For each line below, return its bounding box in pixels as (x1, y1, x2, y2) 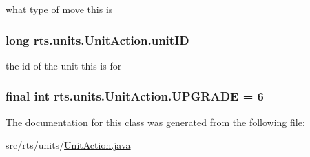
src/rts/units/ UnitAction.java (6, 138, 131, 152)
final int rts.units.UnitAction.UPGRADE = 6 (6, 87, 265, 105)
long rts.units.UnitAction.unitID (6, 31, 189, 48)
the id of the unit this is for (6, 58, 122, 72)
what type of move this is (6, 2, 113, 16)
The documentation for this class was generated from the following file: (6, 114, 305, 129)
